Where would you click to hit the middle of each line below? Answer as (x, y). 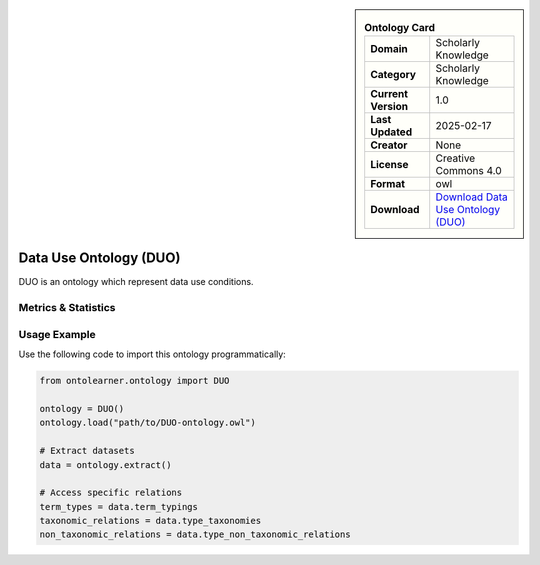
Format (387, 184)
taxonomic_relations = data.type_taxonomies (150, 521)
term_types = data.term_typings (119, 506)
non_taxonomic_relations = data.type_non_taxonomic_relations (195, 534)
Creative (455, 158)
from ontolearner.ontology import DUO (134, 381)
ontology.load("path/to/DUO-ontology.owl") (148, 423)
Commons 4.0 (468, 171)
